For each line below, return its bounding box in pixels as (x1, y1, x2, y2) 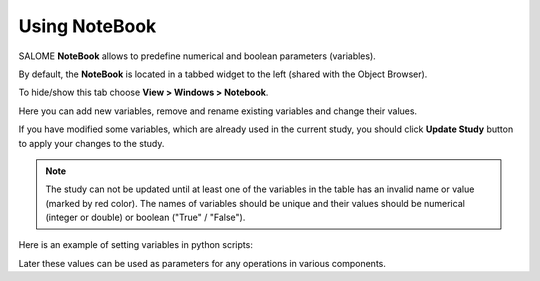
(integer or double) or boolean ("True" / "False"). (45, 211, 246, 224)
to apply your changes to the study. (18, 137, 165, 149)
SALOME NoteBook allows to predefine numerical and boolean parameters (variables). (18, 50, 377, 62)
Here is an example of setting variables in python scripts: (18, 239, 254, 251)
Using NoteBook (18, 15, 157, 37)
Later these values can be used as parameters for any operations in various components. (18, 257, 387, 269)
